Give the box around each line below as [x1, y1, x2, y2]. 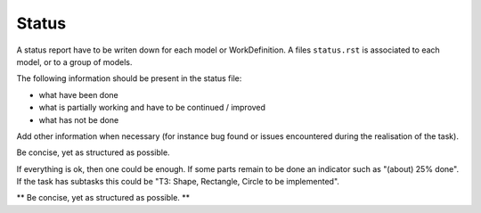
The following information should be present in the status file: [16, 73, 242, 84]
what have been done [38, 89, 119, 100]
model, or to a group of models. [16, 56, 133, 67]
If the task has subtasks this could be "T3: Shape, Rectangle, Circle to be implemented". [16, 176, 340, 187]
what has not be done [38, 114, 119, 125]
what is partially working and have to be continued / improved [38, 102, 266, 113]
